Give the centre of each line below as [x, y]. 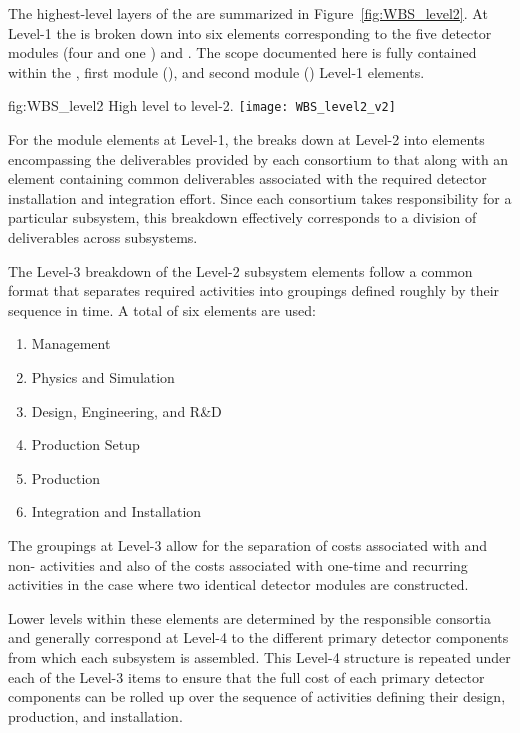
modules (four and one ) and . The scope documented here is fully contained [242, 52]
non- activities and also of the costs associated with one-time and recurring [238, 564]
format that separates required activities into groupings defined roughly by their [254, 290]
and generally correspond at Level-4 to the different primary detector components [258, 637]
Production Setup [85, 444]
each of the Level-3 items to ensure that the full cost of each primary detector [246, 676]
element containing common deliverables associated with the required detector [247, 178]
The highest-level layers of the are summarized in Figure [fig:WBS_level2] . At [248, 13]
